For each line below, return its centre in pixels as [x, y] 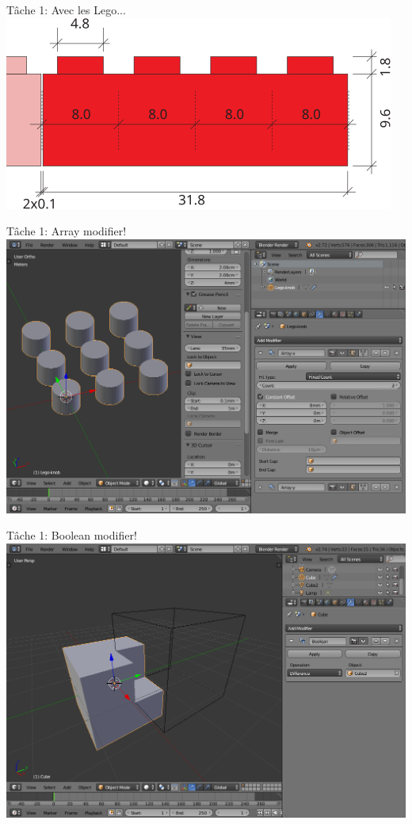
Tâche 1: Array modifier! [67, 231]
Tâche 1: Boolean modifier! [72, 535]
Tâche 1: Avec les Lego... [66, 10]
